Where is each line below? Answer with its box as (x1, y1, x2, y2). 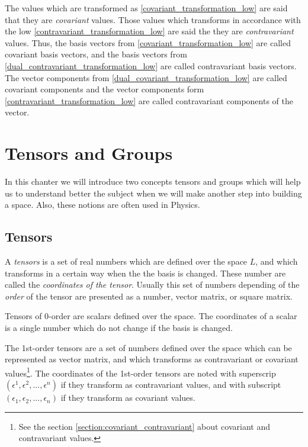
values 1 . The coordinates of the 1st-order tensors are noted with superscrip (5, 365, 276, 379)
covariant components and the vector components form (5, 83, 204, 95)
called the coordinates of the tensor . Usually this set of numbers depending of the (5, 278, 300, 291)
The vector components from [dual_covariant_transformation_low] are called (5, 71, 287, 83)
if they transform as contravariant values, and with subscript (60, 378, 281, 391)
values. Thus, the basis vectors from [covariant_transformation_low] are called (5, 36, 291, 49)
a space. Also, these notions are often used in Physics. (5, 198, 200, 211)
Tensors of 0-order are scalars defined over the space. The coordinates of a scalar (5, 310, 297, 322)
